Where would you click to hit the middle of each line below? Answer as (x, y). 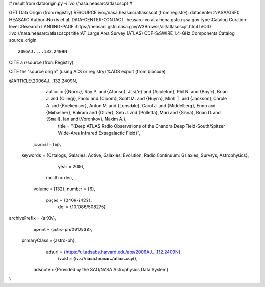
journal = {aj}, (47, 144)
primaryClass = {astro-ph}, (49, 240)
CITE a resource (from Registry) (41, 62)
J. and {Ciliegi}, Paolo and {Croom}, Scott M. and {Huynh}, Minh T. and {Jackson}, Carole (136, 99)
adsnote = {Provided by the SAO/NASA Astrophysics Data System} (101, 270)
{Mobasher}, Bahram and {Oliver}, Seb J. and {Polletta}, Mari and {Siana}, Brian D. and (133, 113)
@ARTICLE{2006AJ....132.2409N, (43, 81)
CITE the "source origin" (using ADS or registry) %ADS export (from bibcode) (88, 72)
